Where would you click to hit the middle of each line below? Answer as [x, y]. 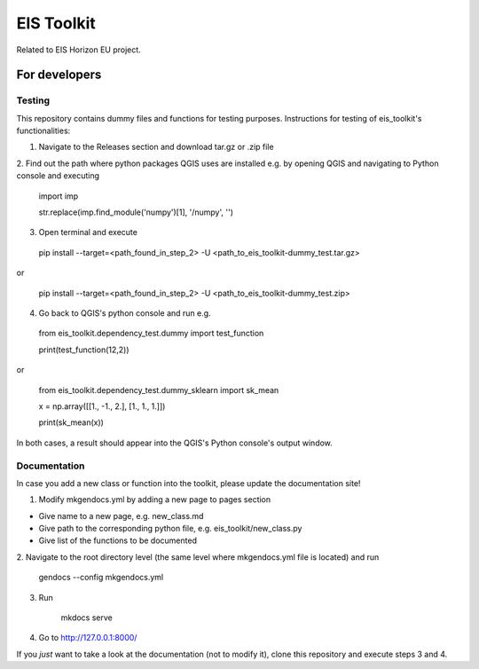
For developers [59, 75]
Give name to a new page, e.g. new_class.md [121, 516]
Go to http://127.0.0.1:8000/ [88, 638]
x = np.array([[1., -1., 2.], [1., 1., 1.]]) [102, 406]
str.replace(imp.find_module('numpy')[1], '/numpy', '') [136, 212]
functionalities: [43, 131]
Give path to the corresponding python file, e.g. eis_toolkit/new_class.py [170, 529]
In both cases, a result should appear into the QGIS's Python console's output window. [174, 443]
